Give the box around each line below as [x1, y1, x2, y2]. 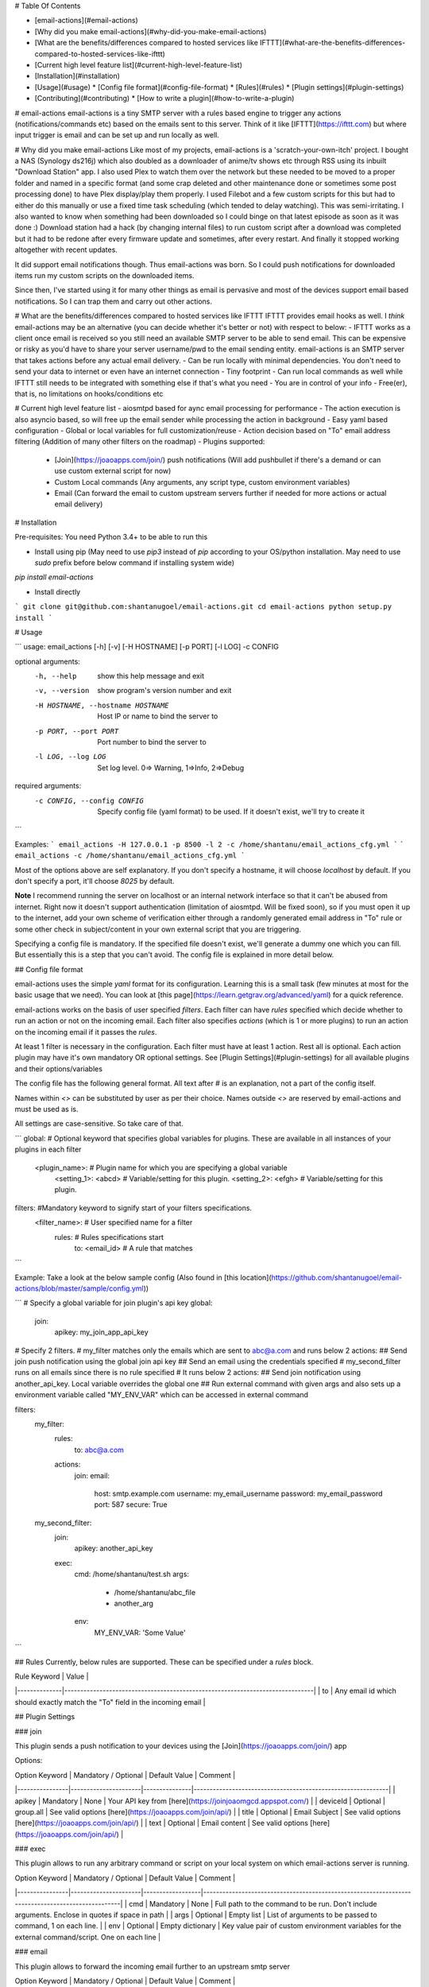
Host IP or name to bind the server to [97, 711, 218, 721]
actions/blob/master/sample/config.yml [14, 1284, 144, 1293]
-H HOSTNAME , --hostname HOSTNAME [34, 700, 169, 710]
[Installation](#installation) [34, 72, 121, 81]
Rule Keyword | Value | [14, 1671, 89, 1681]
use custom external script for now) [54, 466, 172, 476]
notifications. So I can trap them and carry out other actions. [14, 296, 213, 306]
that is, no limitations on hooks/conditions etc [14, 389, 164, 398]
